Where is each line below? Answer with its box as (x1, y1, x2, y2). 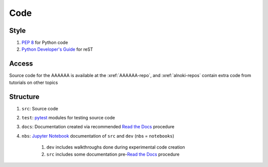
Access (9, 60, 33, 68)
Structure (9, 92, 40, 101)
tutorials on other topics (9, 80, 58, 85)
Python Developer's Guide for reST (21, 46, 93, 52)
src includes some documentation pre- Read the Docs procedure (46, 151, 180, 157)
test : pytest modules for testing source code (21, 115, 115, 121)
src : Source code (21, 105, 59, 111)
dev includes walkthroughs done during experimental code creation (46, 144, 186, 150)
